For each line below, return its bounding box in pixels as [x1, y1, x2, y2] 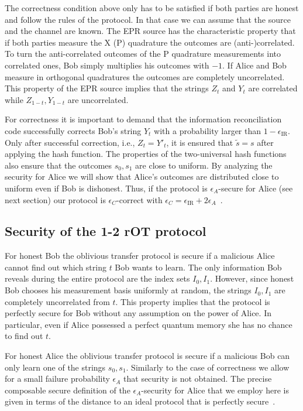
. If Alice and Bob [222, 59, 287, 71]
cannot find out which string [5, 261, 106, 273]
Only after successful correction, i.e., [5, 136, 135, 148]
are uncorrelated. [67, 93, 129, 105]
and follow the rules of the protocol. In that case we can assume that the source [5, 13, 291, 25]
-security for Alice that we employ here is [141, 383, 289, 396]
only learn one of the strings [5, 361, 106, 373]
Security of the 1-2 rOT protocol [5, 222, 206, 240]
